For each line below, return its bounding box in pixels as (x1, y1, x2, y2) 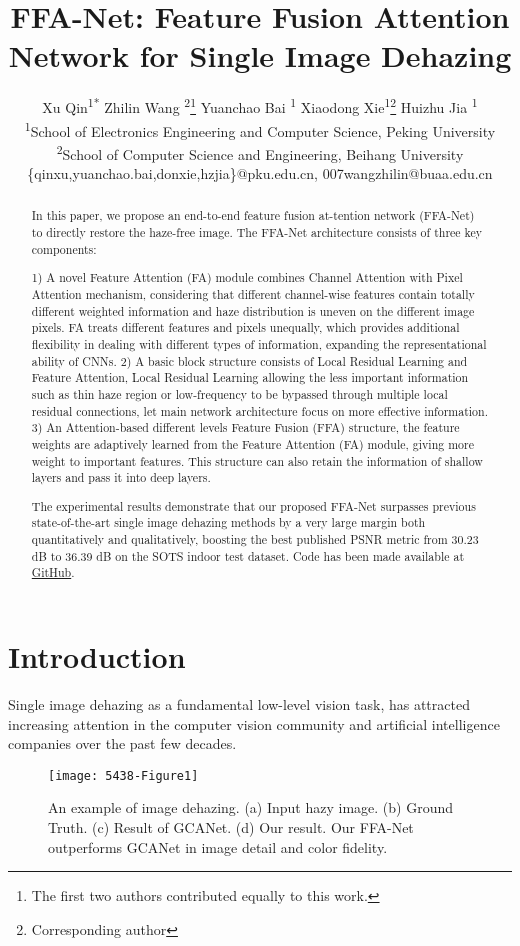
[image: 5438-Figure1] (48, 768, 199, 783)
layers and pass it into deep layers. (31, 469, 211, 486)
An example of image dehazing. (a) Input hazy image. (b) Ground (48, 797, 453, 818)
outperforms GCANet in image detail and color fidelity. (48, 836, 388, 857)
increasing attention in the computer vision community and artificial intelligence (8, 713, 500, 734)
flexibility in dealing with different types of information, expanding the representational (31, 335, 487, 352)
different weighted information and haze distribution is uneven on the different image (31, 302, 475, 319)
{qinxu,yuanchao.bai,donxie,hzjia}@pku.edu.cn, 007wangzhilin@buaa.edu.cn (27, 163, 493, 184)
